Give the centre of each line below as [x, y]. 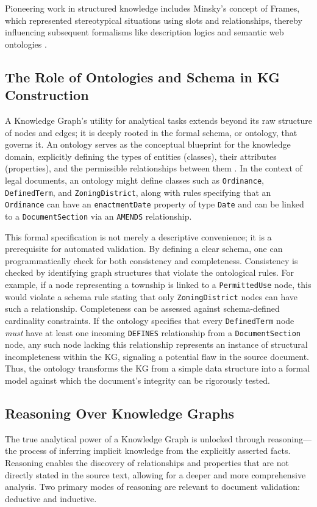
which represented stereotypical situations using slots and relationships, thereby [154, 20]
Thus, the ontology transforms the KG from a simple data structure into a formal [158, 368]
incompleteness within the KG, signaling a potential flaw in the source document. [157, 356]
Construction [47, 95]
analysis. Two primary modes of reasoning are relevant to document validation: [152, 487]
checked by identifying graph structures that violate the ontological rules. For [149, 272]
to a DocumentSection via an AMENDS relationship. [98, 216]
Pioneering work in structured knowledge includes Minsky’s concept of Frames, [152, 8]
